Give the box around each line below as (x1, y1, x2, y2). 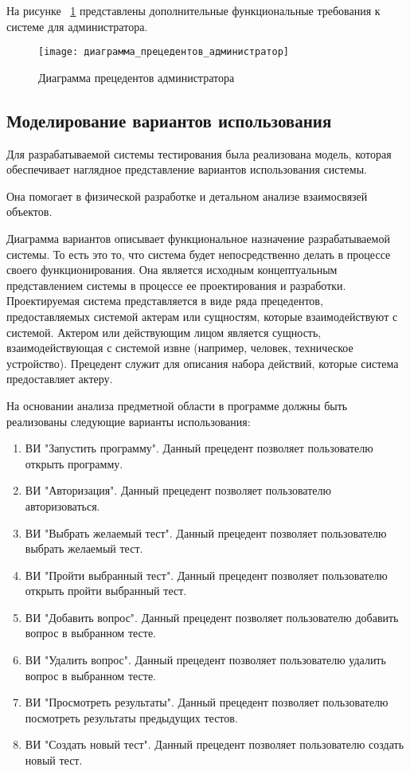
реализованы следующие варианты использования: (6, 413, 251, 429)
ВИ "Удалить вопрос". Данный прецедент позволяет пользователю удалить (25, 652, 386, 668)
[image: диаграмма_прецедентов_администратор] (38, 46, 289, 58)
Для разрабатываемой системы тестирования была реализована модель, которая (6, 145, 392, 162)
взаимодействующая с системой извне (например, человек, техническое (6, 339, 353, 356)
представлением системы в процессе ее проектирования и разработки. (6, 276, 346, 293)
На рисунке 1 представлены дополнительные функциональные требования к (6, 2, 381, 18)
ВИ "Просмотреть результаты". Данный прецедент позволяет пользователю (25, 694, 389, 710)
